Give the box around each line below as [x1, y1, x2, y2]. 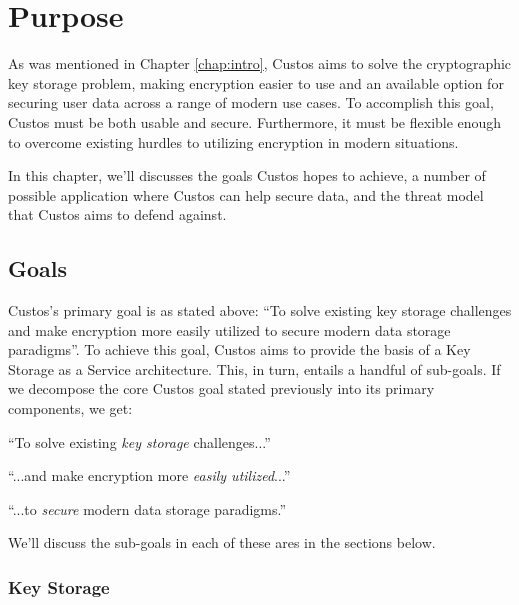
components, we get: [8, 398, 133, 419]
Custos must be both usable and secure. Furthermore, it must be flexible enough [8, 111, 502, 132]
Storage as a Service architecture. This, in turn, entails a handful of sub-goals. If [8, 358, 501, 379]
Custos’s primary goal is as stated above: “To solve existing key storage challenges [8, 300, 512, 321]
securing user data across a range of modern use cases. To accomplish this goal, [8, 92, 494, 113]
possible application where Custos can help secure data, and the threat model [8, 184, 484, 205]
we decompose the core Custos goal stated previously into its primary [8, 378, 435, 399]
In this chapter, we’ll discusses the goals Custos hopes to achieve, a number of [8, 165, 486, 186]
